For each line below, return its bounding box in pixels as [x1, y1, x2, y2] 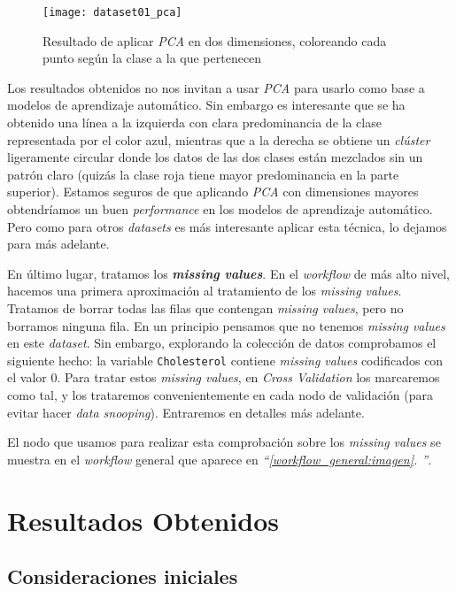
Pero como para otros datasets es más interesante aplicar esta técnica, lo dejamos [7, 217, 447, 235]
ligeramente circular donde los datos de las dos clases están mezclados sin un [7, 148, 423, 166]
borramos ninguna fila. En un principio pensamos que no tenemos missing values [7, 316, 445, 334]
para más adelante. [7, 234, 110, 253]
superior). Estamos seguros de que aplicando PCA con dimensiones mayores [7, 182, 419, 201]
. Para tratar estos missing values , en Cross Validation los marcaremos [57, 368, 440, 387]
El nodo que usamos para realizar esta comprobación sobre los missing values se [7, 433, 441, 451]
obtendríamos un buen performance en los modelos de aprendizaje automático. [7, 200, 433, 218]
